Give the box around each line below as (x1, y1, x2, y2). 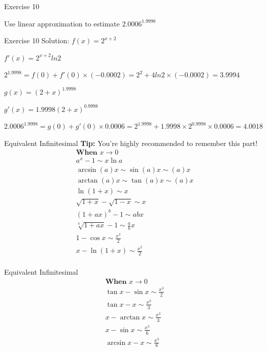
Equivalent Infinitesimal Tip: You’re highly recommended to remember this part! (4, 137, 258, 148)
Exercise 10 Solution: (4, 35, 70, 46)
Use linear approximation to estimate (4, 18, 120, 28)
